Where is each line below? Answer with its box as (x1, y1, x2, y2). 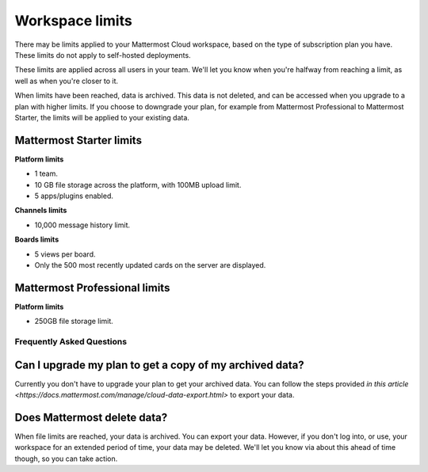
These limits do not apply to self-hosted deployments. (14, 50, 191, 59)
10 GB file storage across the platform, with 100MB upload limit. (34, 180, 242, 189)
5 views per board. (34, 249, 96, 259)
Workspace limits (14, 12, 132, 29)
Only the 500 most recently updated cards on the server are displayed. (34, 260, 266, 269)
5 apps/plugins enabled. (34, 191, 114, 200)
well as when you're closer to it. (14, 76, 119, 86)
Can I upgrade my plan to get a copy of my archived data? (14, 358, 304, 371)
